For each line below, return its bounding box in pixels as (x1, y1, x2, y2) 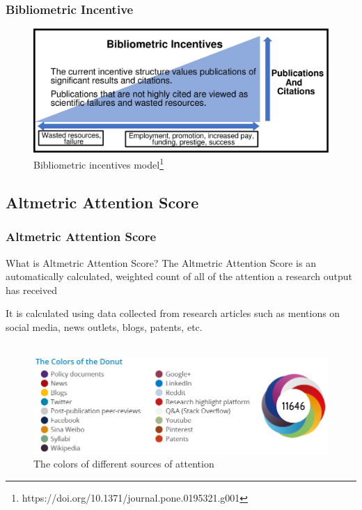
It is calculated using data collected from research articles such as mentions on (6, 306, 340, 320)
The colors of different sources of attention (33, 456, 214, 471)
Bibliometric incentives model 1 (33, 155, 164, 172)
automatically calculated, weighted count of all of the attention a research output (6, 269, 352, 284)
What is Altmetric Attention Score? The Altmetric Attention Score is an (6, 255, 316, 270)
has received (6, 282, 57, 297)
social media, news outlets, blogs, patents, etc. (6, 320, 203, 334)
